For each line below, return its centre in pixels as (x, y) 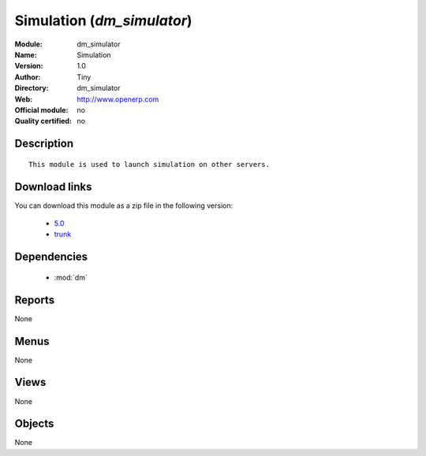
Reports (35, 300)
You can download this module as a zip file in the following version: (124, 206)
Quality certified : (43, 121)
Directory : (32, 88)
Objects (34, 424)
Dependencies (51, 257)
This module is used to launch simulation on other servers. (149, 164)
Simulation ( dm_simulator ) (103, 20)
